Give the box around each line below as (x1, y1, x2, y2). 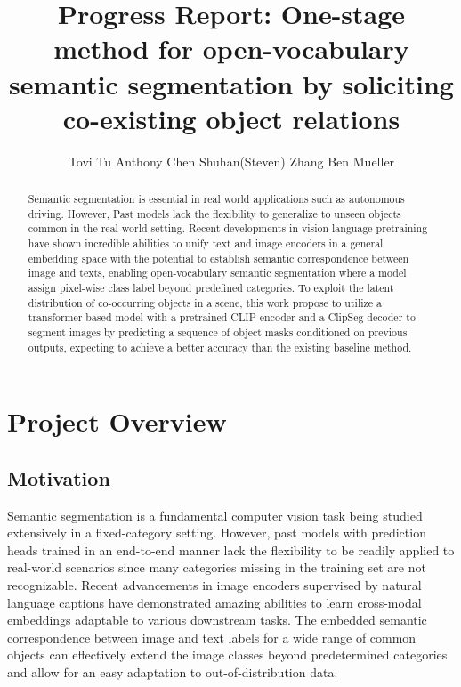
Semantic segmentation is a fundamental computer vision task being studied (7, 505, 423, 524)
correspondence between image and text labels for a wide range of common (7, 627, 417, 646)
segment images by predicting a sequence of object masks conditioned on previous (28, 324, 408, 339)
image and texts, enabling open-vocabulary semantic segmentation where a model (28, 265, 407, 280)
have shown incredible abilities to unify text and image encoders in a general (28, 236, 384, 251)
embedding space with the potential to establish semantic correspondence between (28, 250, 409, 265)
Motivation (7, 464, 110, 491)
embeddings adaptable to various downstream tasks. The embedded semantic (7, 610, 427, 629)
